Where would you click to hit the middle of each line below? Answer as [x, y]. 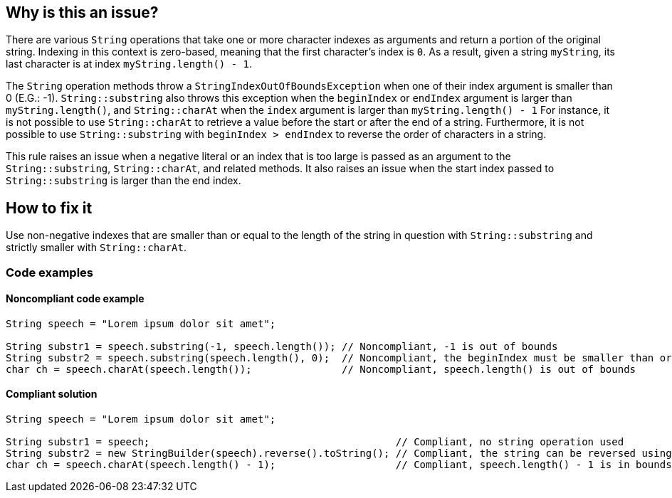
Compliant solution [52, 394]
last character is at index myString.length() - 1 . [129, 64]
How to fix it [49, 208]
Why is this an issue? [82, 12]
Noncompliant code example [75, 299]
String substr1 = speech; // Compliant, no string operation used [315, 442]
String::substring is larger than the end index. [124, 181]
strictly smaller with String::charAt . [96, 248]
